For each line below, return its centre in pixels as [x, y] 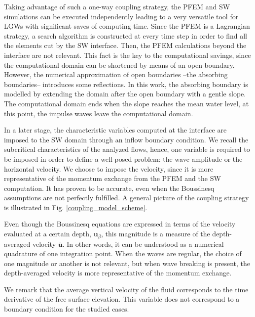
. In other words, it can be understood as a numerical [143, 244]
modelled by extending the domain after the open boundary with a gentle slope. [125, 94]
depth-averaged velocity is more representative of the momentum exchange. [118, 273]
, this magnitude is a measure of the [155, 234]
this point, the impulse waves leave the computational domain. [99, 113]
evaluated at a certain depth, [48, 234]
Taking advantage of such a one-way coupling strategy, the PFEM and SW [117, 6]
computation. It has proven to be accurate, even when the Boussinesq [109, 188]
